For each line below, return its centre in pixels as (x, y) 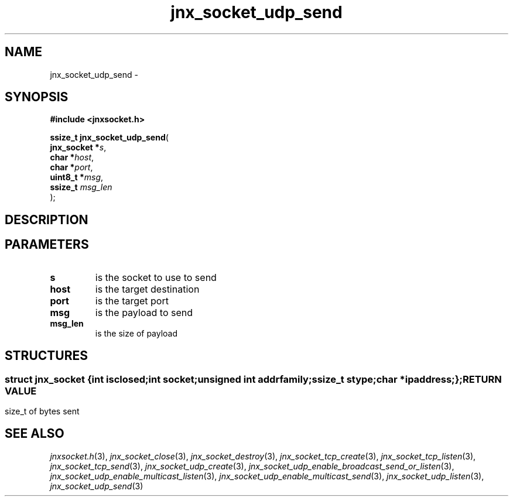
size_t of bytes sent (42, 411)
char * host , (72, 157)
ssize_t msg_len (81, 187)
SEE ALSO (35, 434)
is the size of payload (136, 333)
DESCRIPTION (47, 219)
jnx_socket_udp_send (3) (97, 486)
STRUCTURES (46, 356)
